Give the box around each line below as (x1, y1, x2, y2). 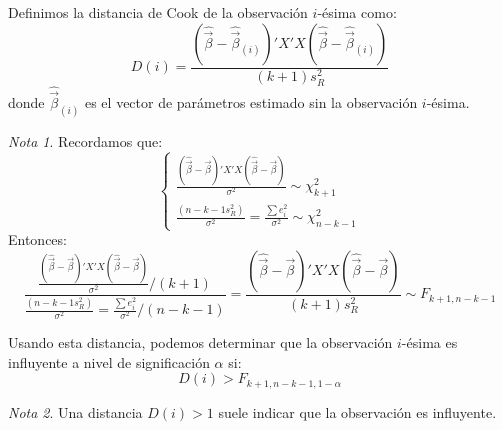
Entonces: (8, 229, 67, 250)
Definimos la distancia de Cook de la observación (8, 2, 308, 22)
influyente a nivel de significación (8, 351, 210, 372)
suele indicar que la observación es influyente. (218, 401, 497, 422)
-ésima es (401, 332, 458, 353)
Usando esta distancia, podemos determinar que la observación (8, 332, 393, 353)
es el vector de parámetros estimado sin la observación (84, 92, 418, 113)
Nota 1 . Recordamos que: (8, 131, 163, 151)
